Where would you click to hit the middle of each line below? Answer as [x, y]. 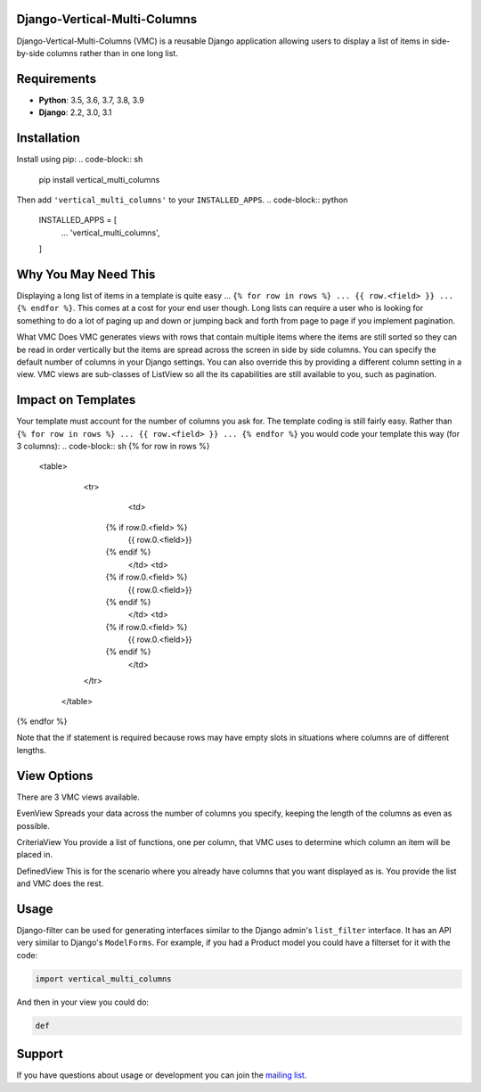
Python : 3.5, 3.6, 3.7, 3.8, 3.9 [91, 100]
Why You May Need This [86, 274]
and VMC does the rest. [60, 883]
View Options [55, 776]
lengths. [31, 750]
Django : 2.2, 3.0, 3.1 [75, 112]
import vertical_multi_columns [104, 979]
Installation [48, 138]
